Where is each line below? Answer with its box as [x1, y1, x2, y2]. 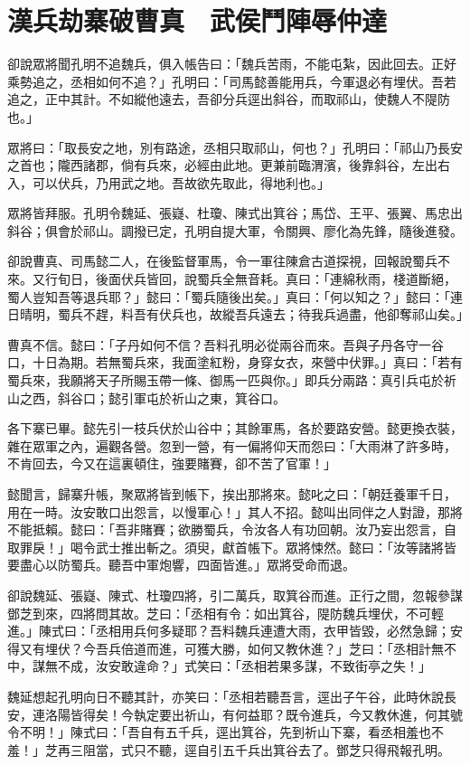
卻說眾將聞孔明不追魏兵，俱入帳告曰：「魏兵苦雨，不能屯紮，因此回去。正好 [7, 54, 456, 73]
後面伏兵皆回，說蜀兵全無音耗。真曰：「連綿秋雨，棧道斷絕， [95, 269, 456, 288]
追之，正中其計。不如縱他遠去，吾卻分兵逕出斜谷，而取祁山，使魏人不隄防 [7, 90, 450, 109]
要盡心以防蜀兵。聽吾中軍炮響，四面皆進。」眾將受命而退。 [7, 555, 355, 574]
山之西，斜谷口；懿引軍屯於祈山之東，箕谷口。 [7, 388, 286, 407]
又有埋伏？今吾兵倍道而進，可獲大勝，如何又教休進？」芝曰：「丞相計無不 [19, 638, 456, 657]
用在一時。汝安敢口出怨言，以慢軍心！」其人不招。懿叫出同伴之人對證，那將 [7, 502, 463, 521]
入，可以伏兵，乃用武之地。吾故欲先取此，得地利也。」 [7, 173, 330, 192]
